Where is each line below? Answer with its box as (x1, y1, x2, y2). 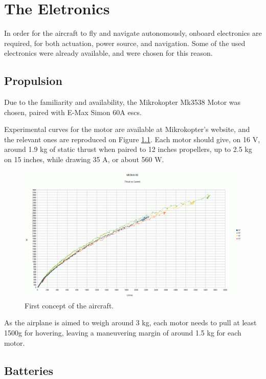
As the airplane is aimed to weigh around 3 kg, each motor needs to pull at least (4, 317, 257, 328)
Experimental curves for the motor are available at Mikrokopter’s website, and (4, 124, 250, 135)
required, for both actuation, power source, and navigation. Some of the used (4, 37, 246, 48)
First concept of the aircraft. (25, 300, 114, 310)
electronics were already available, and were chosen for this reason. (4, 48, 213, 58)
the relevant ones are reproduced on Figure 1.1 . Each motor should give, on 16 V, (4, 133, 260, 144)
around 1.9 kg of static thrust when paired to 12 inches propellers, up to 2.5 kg (4, 144, 252, 154)
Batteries (4, 362, 54, 378)
